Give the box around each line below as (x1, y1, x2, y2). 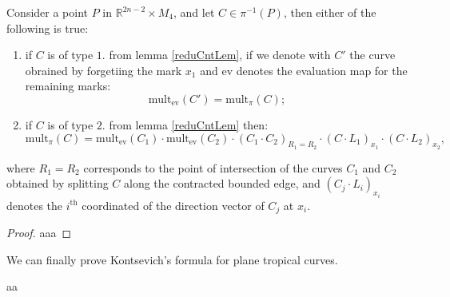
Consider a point (6, 4, 89, 20)
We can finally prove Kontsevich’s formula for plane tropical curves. (6, 251, 338, 267)
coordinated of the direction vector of (82, 196, 265, 213)
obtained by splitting (6, 175, 109, 192)
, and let (173, 4, 215, 20)
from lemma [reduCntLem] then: (109, 116, 269, 133)
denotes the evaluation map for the (236, 61, 408, 78)
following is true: (6, 19, 89, 36)
